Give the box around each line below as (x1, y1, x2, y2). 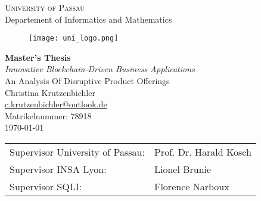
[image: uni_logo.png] (29, 34, 119, 43)
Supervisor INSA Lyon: (10, 162, 107, 176)
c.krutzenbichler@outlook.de (5, 98, 107, 110)
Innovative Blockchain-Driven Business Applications (5, 63, 195, 75)
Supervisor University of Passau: (10, 145, 145, 159)
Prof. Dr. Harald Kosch (154, 145, 251, 159)
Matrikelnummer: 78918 (5, 109, 92, 122)
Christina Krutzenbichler (5, 86, 95, 98)
